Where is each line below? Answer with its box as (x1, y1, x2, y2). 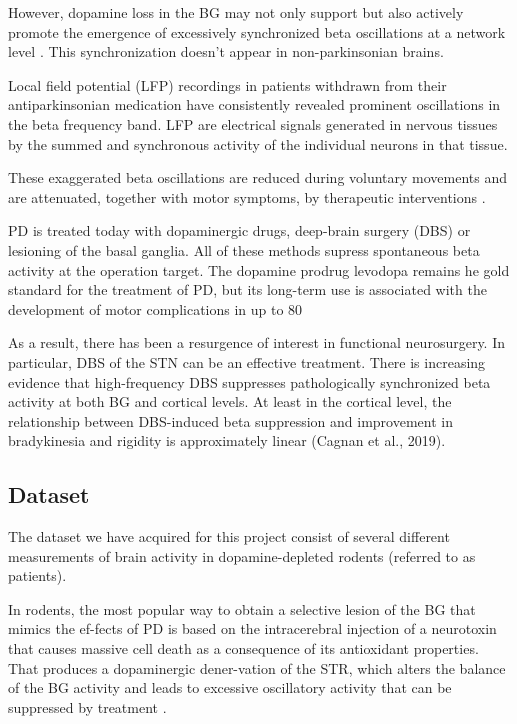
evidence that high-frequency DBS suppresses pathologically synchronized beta (8, 371, 491, 392)
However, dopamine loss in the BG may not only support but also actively (8, 2, 464, 22)
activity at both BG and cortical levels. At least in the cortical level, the (8, 391, 452, 412)
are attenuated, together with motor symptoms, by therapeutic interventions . (8, 186, 486, 207)
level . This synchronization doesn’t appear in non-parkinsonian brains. (8, 41, 444, 62)
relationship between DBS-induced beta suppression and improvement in (8, 410, 453, 431)
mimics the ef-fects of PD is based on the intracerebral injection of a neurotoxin (8, 618, 497, 639)
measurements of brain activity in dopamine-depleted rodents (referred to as (8, 545, 476, 566)
